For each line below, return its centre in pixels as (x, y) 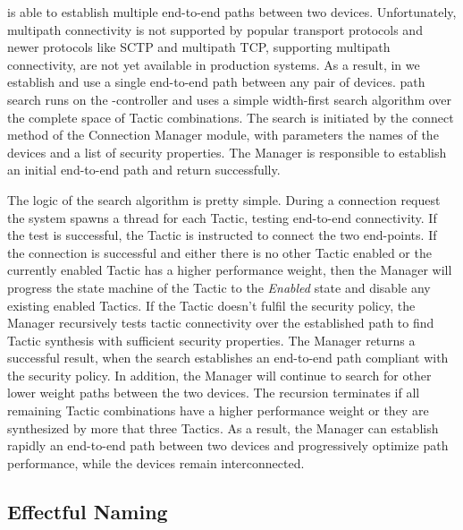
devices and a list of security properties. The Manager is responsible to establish (227, 152)
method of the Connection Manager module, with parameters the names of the (223, 135)
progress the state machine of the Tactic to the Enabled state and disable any (219, 287)
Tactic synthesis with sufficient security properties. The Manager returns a (211, 340)
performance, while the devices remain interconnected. (156, 462)
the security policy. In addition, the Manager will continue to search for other (219, 375)
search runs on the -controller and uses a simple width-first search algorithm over (230, 99)
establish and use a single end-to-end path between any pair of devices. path (216, 82)
